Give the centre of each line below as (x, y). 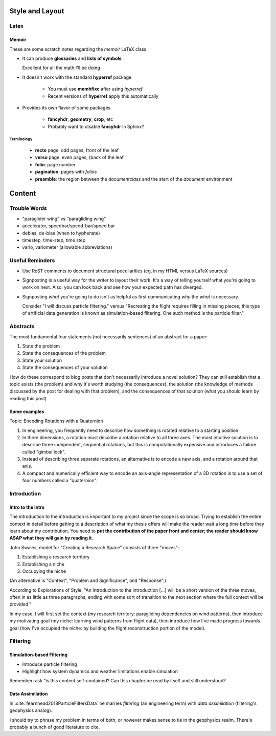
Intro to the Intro (27, 507)
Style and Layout (37, 11)
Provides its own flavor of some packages (66, 107)
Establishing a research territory (56, 557)
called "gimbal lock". (44, 452)
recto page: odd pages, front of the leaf (77, 150)
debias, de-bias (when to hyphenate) (61, 233)
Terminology (21, 139)
